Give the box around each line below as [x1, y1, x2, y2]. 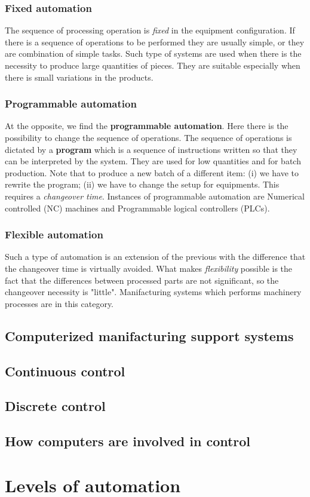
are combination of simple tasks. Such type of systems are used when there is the [5, 47, 302, 60]
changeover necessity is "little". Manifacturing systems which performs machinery [5, 286, 302, 298]
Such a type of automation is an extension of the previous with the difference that [5, 250, 306, 263]
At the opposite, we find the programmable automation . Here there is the [5, 119, 288, 132]
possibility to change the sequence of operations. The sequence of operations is [5, 131, 292, 143]
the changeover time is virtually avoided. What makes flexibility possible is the [5, 262, 293, 274]
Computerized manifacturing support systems [5, 326, 294, 345]
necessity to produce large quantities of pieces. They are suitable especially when [5, 59, 300, 71]
